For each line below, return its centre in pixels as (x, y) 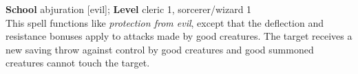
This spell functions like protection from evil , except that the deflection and (165, 22)
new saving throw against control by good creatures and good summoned (160, 49)
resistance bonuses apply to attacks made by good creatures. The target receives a (179, 36)
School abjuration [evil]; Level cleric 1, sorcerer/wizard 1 (129, 9)
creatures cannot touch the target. (78, 63)
